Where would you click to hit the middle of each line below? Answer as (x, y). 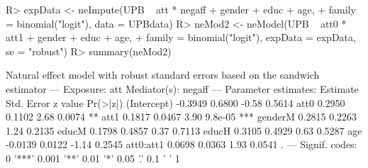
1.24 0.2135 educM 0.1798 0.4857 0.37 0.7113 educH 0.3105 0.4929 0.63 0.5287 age (184, 130)
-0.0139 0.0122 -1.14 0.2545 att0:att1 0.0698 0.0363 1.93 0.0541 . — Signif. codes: (182, 144)
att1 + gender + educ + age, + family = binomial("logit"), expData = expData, (181, 37)
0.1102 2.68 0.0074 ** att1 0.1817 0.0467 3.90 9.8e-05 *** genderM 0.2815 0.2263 (182, 117)
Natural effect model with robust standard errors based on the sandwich (163, 75)
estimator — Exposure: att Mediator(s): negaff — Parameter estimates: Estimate (182, 88)
